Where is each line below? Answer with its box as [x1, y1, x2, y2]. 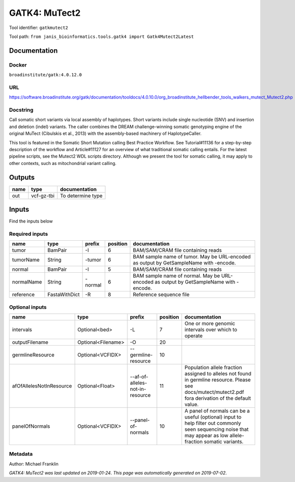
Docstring [9, 106, 34, 113]
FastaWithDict [47, 291, 80, 298]
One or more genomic [184, 320, 236, 327]
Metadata [9, 450, 33, 457]
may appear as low [184, 432, 229, 439]
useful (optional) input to [184, 414, 242, 420]
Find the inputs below [9, 218, 53, 224]
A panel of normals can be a [184, 408, 250, 415]
